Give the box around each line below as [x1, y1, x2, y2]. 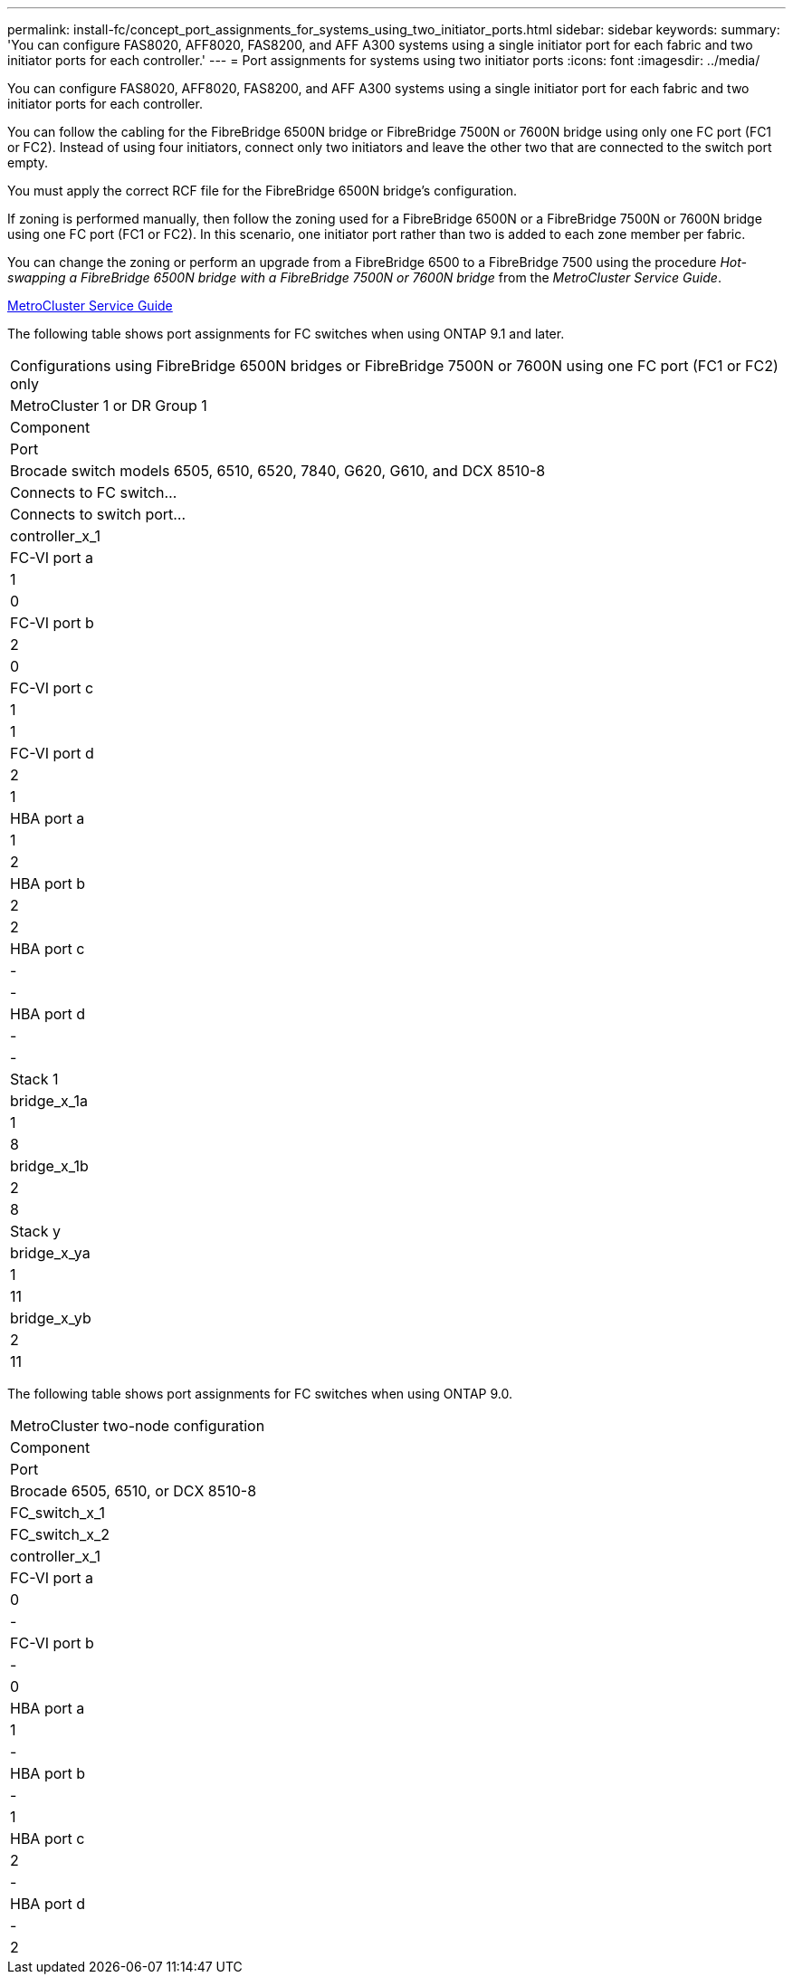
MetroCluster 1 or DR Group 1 [10, 396, 207, 415]
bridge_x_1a [10, 1092, 88, 1110]
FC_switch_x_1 [10, 1504, 105, 1522]
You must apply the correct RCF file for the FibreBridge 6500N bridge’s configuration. [7, 183, 518, 198]
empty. [7, 155, 49, 170]
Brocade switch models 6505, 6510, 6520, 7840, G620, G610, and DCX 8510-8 [10, 462, 546, 480]
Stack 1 [10, 1070, 59, 1088]
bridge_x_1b [10, 1157, 89, 1175]
